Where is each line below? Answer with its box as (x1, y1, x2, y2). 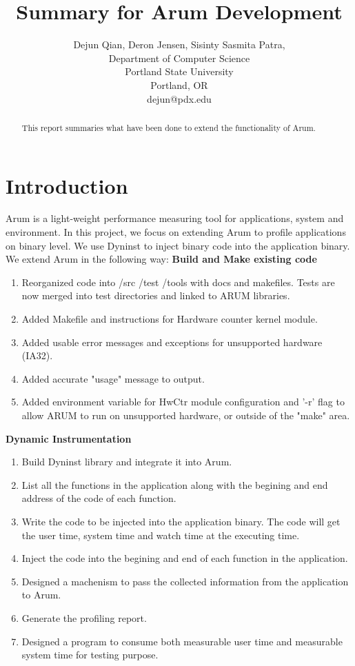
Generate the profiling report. (21, 610, 147, 625)
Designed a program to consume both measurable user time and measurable (21, 634, 343, 648)
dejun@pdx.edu (147, 91, 212, 105)
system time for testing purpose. (21, 647, 159, 662)
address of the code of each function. (21, 491, 176, 505)
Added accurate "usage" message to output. (21, 371, 205, 385)
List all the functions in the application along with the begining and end (21, 477, 328, 492)
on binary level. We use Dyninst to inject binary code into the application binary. (6, 238, 350, 252)
